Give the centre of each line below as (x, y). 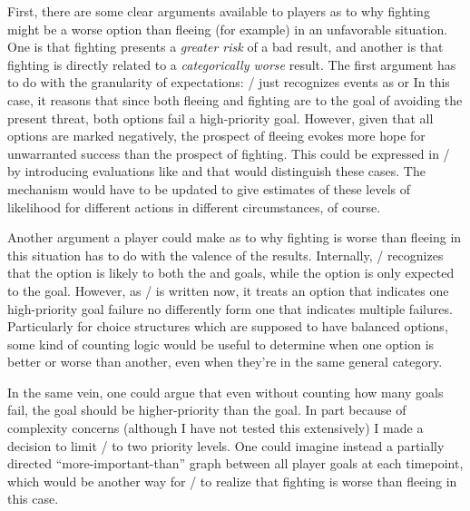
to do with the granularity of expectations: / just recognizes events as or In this (229, 82)
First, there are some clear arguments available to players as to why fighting (219, 11)
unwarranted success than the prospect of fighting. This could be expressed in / (229, 153)
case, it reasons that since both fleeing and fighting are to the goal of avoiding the (235, 99)
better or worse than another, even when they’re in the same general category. (225, 362)
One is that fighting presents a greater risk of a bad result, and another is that (225, 47)
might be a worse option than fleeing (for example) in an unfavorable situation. (228, 29)
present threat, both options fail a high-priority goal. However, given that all (220, 118)
